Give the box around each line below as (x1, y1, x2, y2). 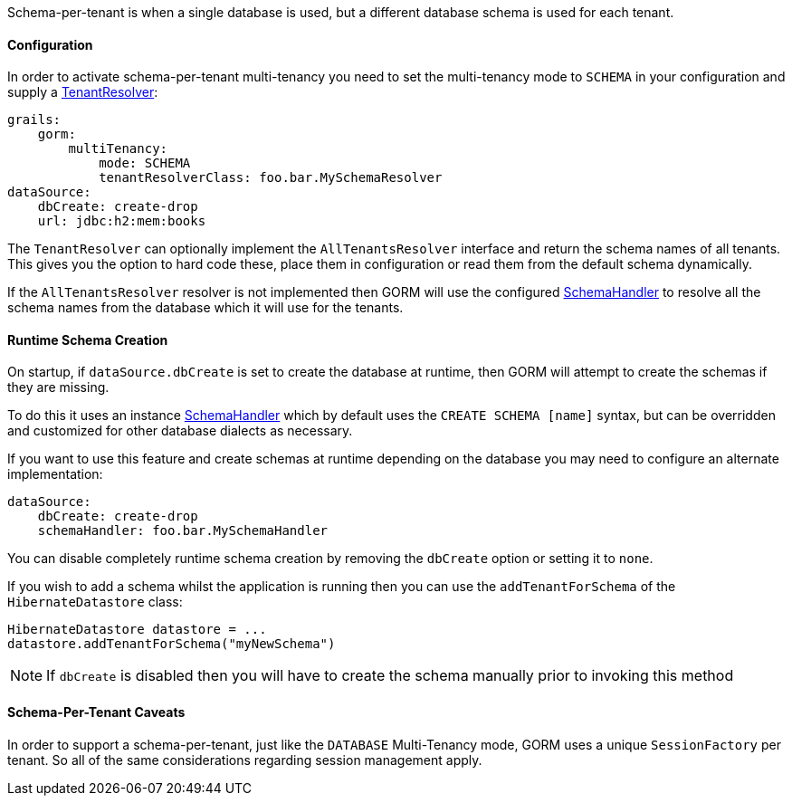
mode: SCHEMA (99, 156, 191, 171)
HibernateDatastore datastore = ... (7, 622, 267, 637)
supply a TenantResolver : (7, 84, 158, 100)
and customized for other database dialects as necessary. (7, 423, 353, 439)
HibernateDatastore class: (7, 594, 183, 610)
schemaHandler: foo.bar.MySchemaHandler (37, 523, 329, 539)
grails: (7, 112, 62, 128)
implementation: (7, 466, 103, 483)
